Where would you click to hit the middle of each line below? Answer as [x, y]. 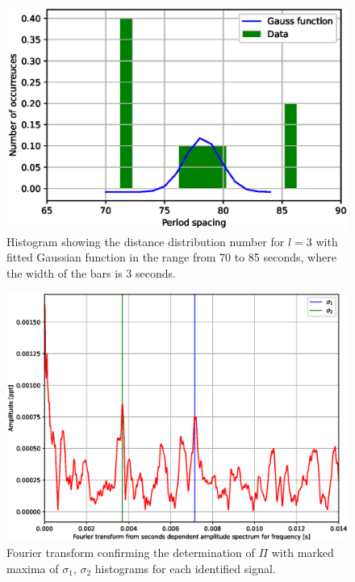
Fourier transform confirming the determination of [131, 553]
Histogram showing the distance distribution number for [146, 241]
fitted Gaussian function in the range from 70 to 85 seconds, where [171, 257]
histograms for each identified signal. [185, 569]
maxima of [33, 569]
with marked [303, 553]
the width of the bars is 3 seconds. [91, 272]
